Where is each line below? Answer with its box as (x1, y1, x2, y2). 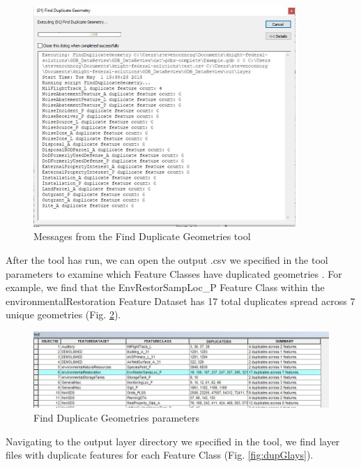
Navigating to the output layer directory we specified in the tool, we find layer (6, 433, 340, 448)
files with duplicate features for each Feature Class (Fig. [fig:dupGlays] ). (6, 447, 314, 462)
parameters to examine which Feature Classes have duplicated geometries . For (6, 266, 342, 281)
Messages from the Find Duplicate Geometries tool (33, 229, 251, 244)
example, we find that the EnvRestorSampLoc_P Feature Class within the (6, 280, 325, 295)
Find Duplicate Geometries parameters (33, 410, 199, 425)
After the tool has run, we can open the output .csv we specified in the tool (6, 253, 328, 267)
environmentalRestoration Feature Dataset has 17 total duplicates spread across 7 (6, 293, 355, 308)
